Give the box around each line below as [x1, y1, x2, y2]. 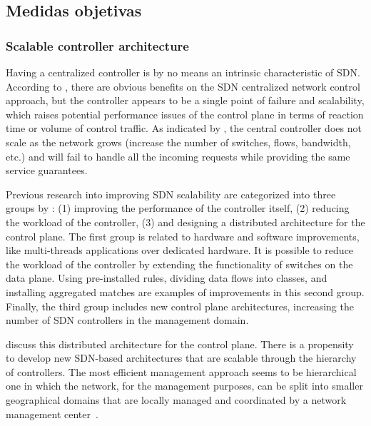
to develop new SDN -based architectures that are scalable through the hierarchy [6, 350, 357, 365]
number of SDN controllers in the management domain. [6, 313, 249, 328]
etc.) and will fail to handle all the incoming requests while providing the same [6, 148, 350, 163]
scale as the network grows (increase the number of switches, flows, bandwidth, [6, 134, 351, 149]
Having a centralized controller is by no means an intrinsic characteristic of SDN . [6, 65, 360, 79]
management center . [6, 406, 98, 421]
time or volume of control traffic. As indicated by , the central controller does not [6, 121, 362, 136]
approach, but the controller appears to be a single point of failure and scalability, [6, 93, 365, 108]
